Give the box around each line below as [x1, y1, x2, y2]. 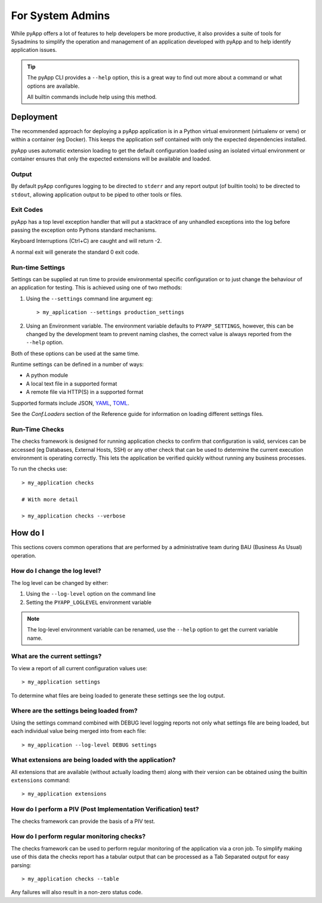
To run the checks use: [11, 466, 68, 473]
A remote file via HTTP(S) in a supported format [26, 389, 144, 396]
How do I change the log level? [11, 567, 101, 575]
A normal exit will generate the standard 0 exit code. [11, 248, 140, 255]
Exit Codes [11, 206, 44, 214]
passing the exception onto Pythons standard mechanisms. [11, 227, 157, 234]
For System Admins [11, 9, 110, 22]
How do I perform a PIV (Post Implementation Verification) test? [11, 805, 199, 813]
